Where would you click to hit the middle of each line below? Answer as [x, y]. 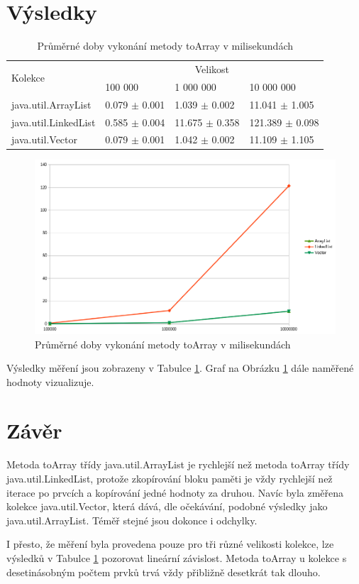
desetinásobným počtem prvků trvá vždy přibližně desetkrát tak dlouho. [164, 572]
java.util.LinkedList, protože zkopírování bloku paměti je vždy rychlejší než [170, 479]
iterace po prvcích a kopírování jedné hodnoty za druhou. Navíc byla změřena [175, 492]
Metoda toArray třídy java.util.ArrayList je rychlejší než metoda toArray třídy [178, 464]
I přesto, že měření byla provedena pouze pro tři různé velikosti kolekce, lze [170, 544]
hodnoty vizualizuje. [50, 381]
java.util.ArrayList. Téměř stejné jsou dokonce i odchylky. [132, 520]
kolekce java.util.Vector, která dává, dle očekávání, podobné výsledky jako [167, 506]
